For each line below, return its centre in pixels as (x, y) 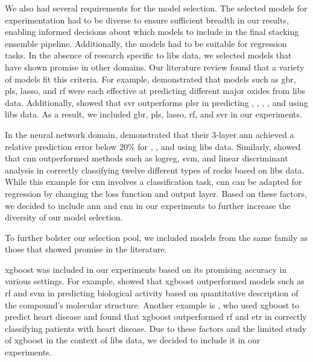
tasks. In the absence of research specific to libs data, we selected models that (148, 55)
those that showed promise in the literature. (86, 249)
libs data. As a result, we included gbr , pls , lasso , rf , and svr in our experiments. (153, 114)
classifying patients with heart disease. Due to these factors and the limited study (156, 328)
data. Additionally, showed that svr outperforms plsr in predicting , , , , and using (156, 102)
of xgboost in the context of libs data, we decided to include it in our (133, 340)
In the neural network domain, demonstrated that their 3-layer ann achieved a (150, 134)
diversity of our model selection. (64, 217)
